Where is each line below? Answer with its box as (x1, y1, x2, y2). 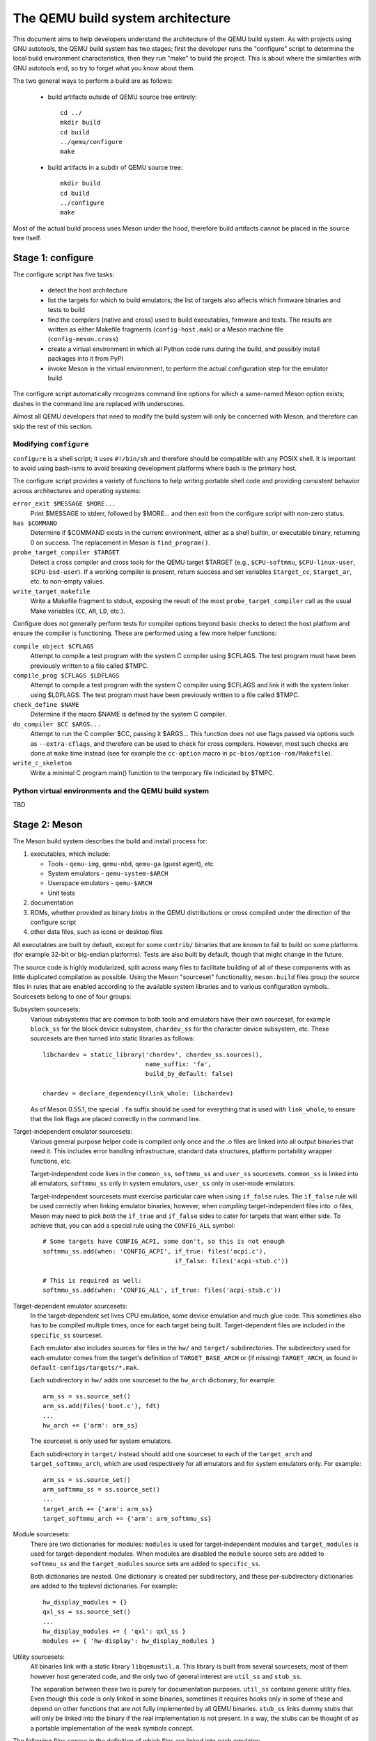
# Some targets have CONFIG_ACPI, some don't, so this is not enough (42, 1238, 285, 1246)
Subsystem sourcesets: (13, 1005, 80, 1013)
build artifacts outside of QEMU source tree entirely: (47, 93, 198, 101)
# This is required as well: (42, 1277, 142, 1284)
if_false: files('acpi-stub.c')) (174, 1257, 289, 1265)
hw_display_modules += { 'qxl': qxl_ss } (42, 1627, 186, 1635)
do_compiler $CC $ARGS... (13, 720, 102, 728)
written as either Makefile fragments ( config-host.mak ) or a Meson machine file (47, 325, 284, 334)
